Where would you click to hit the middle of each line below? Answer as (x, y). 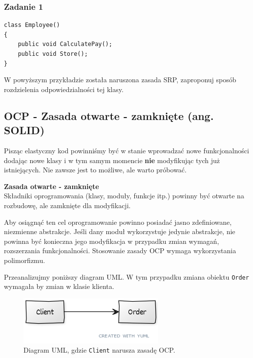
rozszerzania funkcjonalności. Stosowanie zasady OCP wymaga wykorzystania (120, 251)
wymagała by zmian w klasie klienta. (59, 286)
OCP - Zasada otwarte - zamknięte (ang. (109, 115)
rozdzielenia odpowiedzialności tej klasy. (64, 89)
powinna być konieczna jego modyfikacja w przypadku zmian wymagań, (112, 241)
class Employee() (32, 25)
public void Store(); (53, 54)
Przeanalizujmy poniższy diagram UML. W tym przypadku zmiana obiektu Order (126, 276)
